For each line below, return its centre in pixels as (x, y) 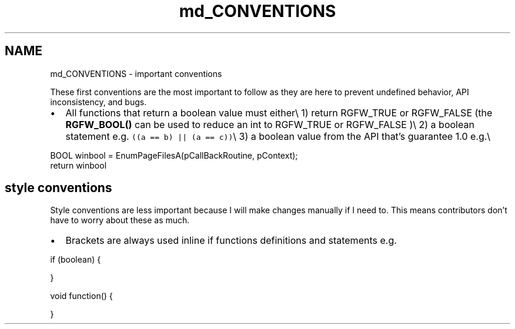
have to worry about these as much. (120, 220)
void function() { (81, 296)
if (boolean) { (76, 260)
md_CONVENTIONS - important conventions (136, 73)
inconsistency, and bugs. (98, 102)
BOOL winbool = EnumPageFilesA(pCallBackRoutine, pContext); (174, 155)
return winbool (78, 165)
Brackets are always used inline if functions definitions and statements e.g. (231, 241)
